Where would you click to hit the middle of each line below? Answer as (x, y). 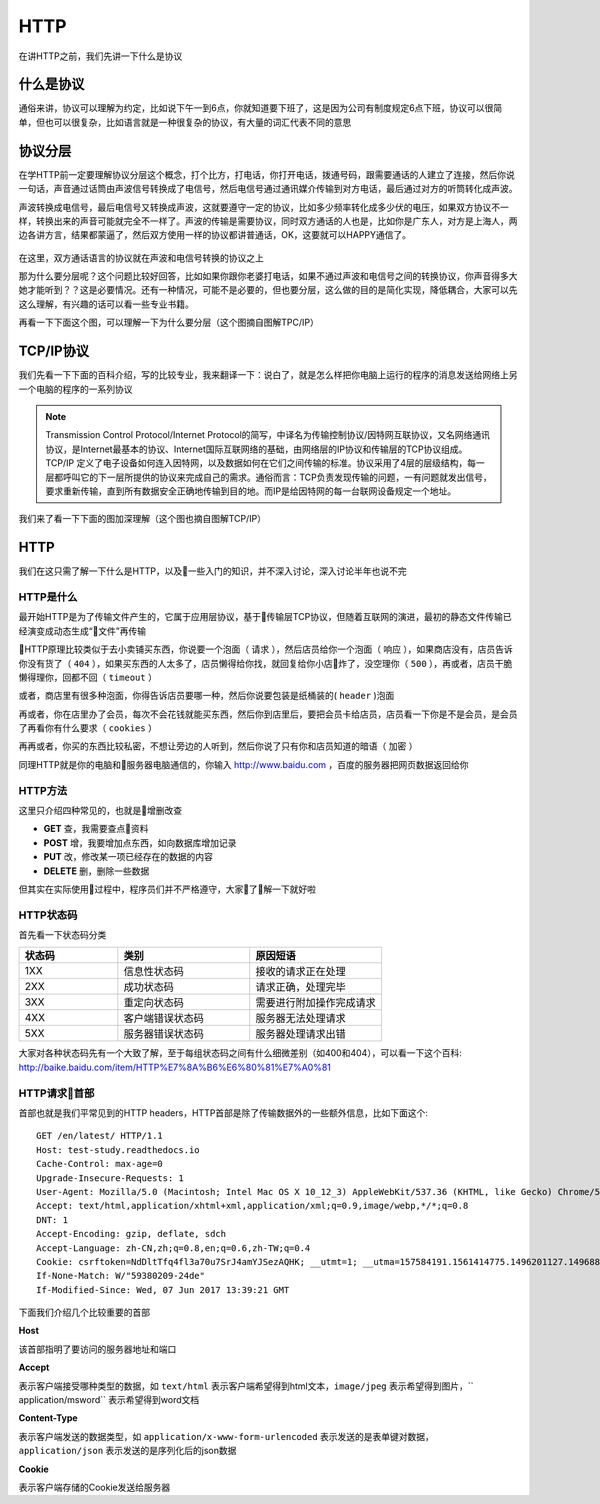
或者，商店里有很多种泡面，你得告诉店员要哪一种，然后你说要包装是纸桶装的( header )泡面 (206, 696)
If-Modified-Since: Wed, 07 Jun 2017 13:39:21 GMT (163, 1289)
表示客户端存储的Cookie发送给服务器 (94, 1487)
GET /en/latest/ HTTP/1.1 (100, 1136)
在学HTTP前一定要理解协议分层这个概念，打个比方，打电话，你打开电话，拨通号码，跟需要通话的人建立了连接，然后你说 (266, 174)
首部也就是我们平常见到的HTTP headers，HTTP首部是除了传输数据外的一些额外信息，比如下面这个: (223, 1113)
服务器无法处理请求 (301, 1018)
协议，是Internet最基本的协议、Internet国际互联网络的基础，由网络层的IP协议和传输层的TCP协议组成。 (256, 449)
